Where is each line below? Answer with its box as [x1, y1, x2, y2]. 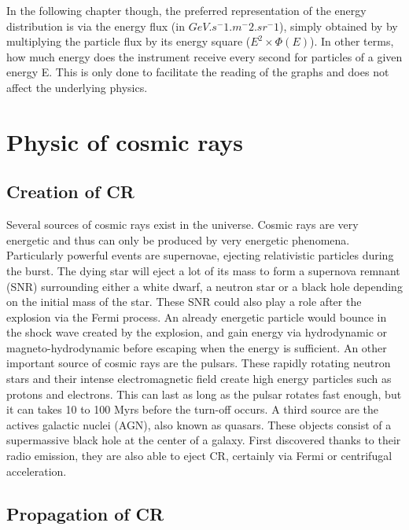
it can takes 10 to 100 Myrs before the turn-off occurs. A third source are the [6, 401, 379, 418]
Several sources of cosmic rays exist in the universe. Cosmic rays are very [6, 216, 359, 233]
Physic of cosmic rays [6, 125, 243, 157]
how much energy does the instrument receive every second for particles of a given [6, 48, 403, 64]
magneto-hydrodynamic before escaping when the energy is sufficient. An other [6, 339, 387, 355]
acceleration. [6, 462, 67, 479]
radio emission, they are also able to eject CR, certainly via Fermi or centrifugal [6, 447, 392, 464]
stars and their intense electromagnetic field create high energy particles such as [6, 370, 392, 387]
